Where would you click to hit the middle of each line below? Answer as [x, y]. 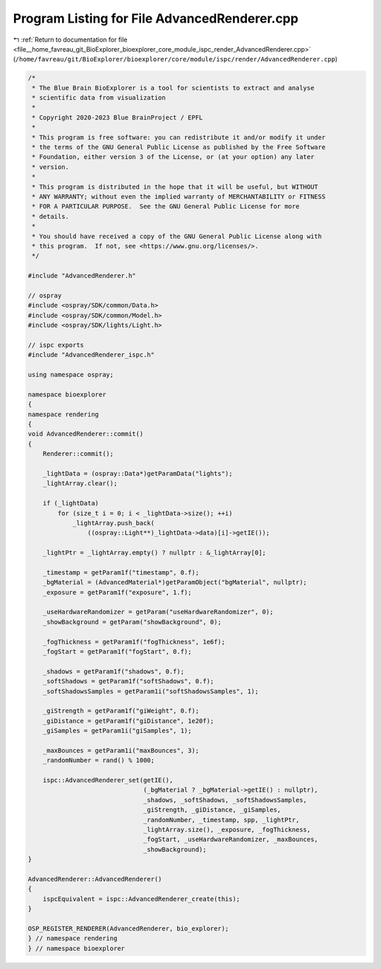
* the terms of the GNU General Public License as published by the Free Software [179, 147]
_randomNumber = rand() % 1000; [99, 760]
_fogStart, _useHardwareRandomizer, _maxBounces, [231, 840]
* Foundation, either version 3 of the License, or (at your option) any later [173, 157]
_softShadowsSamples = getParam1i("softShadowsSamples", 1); [151, 691]
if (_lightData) [71, 503]
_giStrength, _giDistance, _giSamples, [212, 810]
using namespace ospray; [71, 375]
